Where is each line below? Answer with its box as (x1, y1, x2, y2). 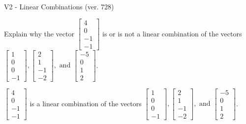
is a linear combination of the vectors (30, 98, 142, 108)
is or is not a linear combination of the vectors (102, 28, 242, 38)
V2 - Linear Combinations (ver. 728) (4, 1, 114, 11)
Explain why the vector (4, 28, 74, 38)
